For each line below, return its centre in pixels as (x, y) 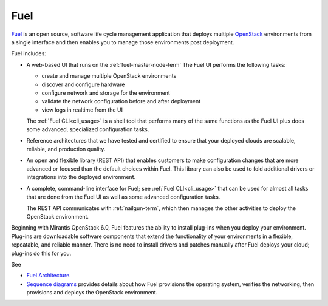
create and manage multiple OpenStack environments (109, 76)
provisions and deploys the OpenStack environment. (92, 293)
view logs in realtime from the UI (82, 110)
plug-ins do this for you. (41, 253)
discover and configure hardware (83, 84)
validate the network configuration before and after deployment (121, 101)
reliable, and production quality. (66, 149)
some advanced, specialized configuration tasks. (88, 129)
